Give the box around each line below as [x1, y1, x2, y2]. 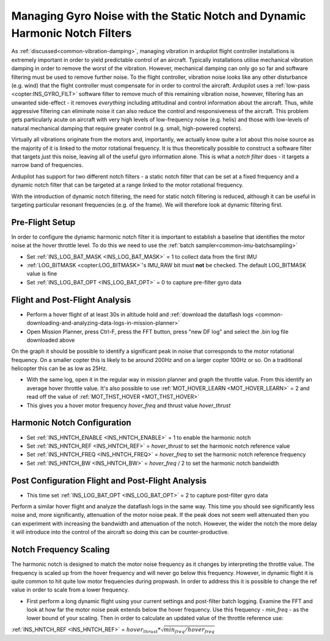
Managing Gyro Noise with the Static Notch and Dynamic [11, 9, 306, 23]
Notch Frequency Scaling [11, 544, 110, 555]
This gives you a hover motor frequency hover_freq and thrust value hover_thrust [26, 401, 231, 409]
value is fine [26, 270, 57, 278]
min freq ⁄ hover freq [163, 626, 215, 635]
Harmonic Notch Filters [11, 26, 132, 40]
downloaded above [26, 336, 75, 344]
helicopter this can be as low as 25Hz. [11, 365, 108, 372]
